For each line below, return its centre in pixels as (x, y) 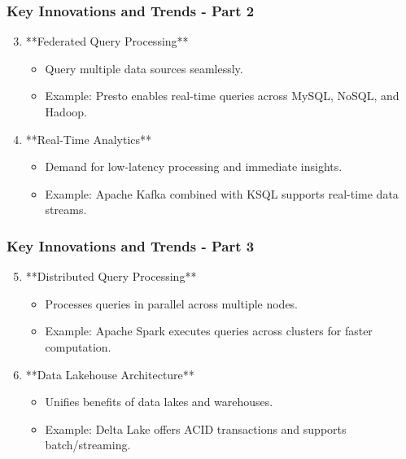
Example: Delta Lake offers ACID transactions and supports (196, 428)
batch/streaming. (88, 445)
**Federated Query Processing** (107, 41)
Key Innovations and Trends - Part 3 (131, 245)
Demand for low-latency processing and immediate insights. (194, 166)
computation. (78, 346)
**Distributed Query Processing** (111, 276)
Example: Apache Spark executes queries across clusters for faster (209, 331)
